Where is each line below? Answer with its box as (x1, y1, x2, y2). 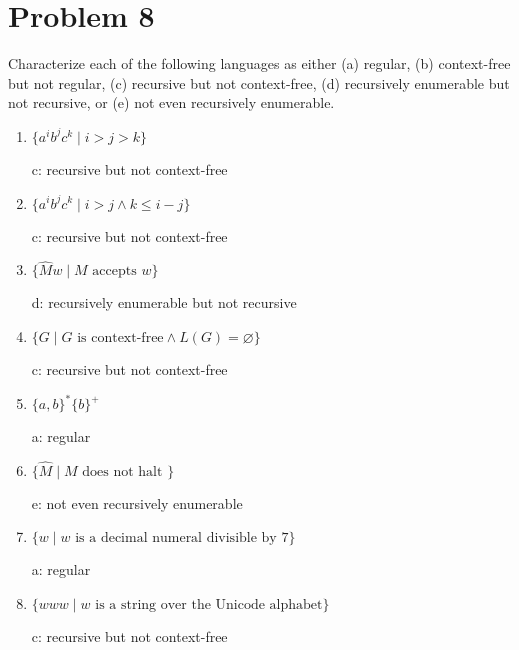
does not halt (82, 464, 163, 479)
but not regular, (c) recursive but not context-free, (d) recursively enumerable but (8, 72, 510, 93)
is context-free (77, 330, 164, 345)
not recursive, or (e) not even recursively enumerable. (8, 92, 335, 113)
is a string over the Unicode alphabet (95, 598, 323, 612)
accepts (92, 264, 137, 279)
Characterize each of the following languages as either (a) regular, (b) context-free (8, 53, 511, 74)
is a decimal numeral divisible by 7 (75, 531, 289, 546)
